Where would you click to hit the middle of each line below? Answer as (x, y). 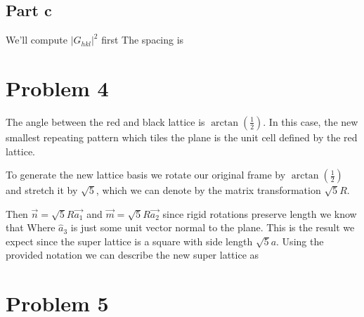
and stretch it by (42, 190)
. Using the (300, 241)
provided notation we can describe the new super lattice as (132, 255)
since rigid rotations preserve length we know (260, 213)
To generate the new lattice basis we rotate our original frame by (146, 175)
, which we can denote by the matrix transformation (208, 190)
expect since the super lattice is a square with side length (129, 241)
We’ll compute (37, 40)
